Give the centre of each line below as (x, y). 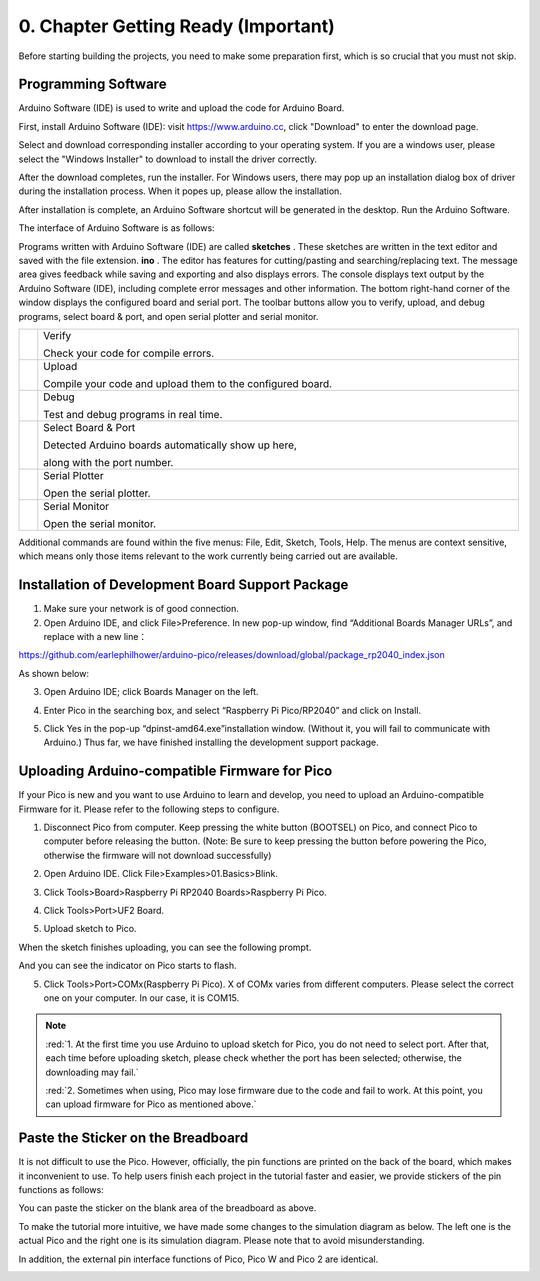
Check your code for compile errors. (129, 353)
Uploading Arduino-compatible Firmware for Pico (175, 771)
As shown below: (54, 673)
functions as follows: (61, 1189)
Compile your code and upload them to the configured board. (188, 383)
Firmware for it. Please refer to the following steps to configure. (149, 809)
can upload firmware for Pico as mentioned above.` (151, 1104)
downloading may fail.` (92, 1072)
